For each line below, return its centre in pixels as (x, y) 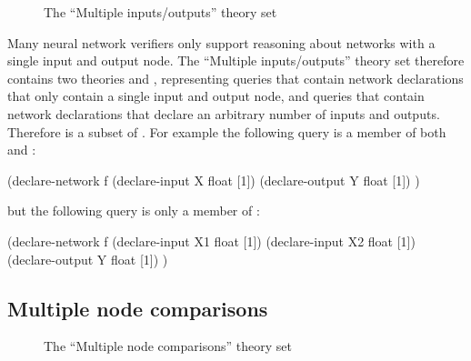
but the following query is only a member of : (134, 211)
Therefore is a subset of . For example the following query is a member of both (227, 131)
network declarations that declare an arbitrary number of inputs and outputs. (224, 113)
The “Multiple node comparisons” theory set (168, 346)
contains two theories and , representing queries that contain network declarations (235, 78)
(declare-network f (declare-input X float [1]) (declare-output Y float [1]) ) (214, 180)
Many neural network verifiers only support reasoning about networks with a (221, 42)
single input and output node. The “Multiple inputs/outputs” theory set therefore (236, 60)
